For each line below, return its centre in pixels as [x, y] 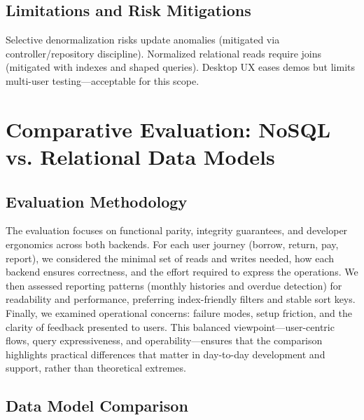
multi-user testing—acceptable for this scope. [103, 80]
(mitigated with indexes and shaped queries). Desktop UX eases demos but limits [180, 67]
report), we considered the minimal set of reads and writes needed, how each [170, 258]
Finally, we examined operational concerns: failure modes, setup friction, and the [179, 312]
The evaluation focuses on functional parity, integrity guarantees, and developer [177, 230]
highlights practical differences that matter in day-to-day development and [166, 354]
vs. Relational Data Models [140, 156]
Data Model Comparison [97, 406]
